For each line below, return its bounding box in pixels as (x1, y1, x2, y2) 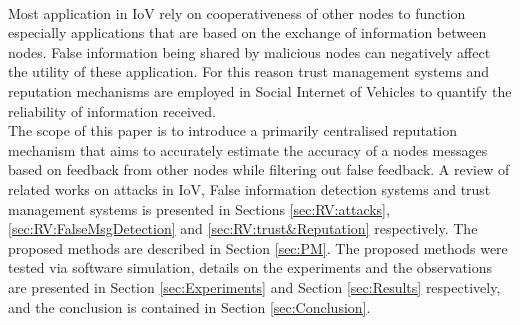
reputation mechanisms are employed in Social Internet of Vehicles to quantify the (8, 80, 512, 101)
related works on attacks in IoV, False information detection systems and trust (8, 178, 491, 199)
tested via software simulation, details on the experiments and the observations (8, 257, 493, 278)
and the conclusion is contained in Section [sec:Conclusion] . (8, 296, 371, 317)
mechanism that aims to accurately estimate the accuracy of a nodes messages (8, 139, 488, 160)
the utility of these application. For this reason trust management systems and (8, 61, 490, 82)
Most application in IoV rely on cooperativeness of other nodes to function (8, 2, 466, 23)
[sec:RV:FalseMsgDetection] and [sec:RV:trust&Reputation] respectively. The (8, 218, 478, 239)
